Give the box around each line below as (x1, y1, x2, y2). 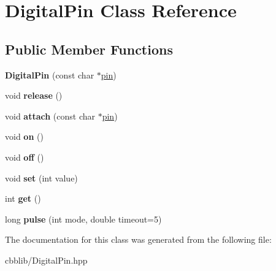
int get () (5, 192, 41, 205)
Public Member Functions (5, 39, 173, 58)
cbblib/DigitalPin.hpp (5, 253, 88, 266)
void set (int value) (5, 171, 78, 184)
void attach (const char (5, 109, 95, 122)
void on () (5, 130, 44, 143)
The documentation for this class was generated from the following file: (5, 233, 272, 246)
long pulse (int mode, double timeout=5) (5, 212, 162, 225)
